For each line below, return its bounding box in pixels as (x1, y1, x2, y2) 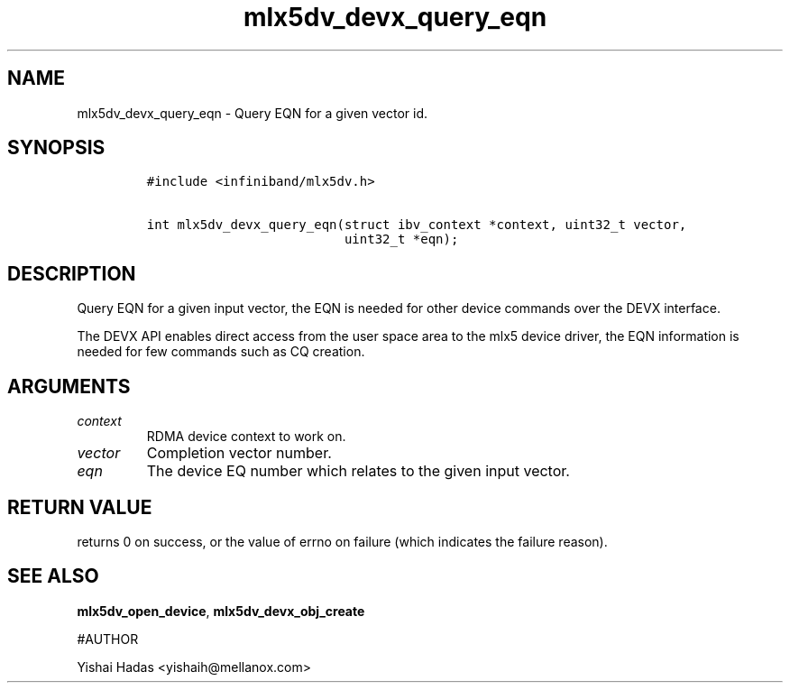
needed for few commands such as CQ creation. (77, 344, 365, 360)
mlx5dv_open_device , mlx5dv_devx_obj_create (77, 603, 365, 619)
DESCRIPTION (7, 262, 136, 285)
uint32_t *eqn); (344, 232, 459, 247)
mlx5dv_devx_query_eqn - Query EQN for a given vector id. (77, 105, 428, 121)
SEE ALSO (7, 565, 99, 588)
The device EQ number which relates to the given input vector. (146, 462, 570, 481)
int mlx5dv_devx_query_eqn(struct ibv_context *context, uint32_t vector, (146, 217, 687, 233)
